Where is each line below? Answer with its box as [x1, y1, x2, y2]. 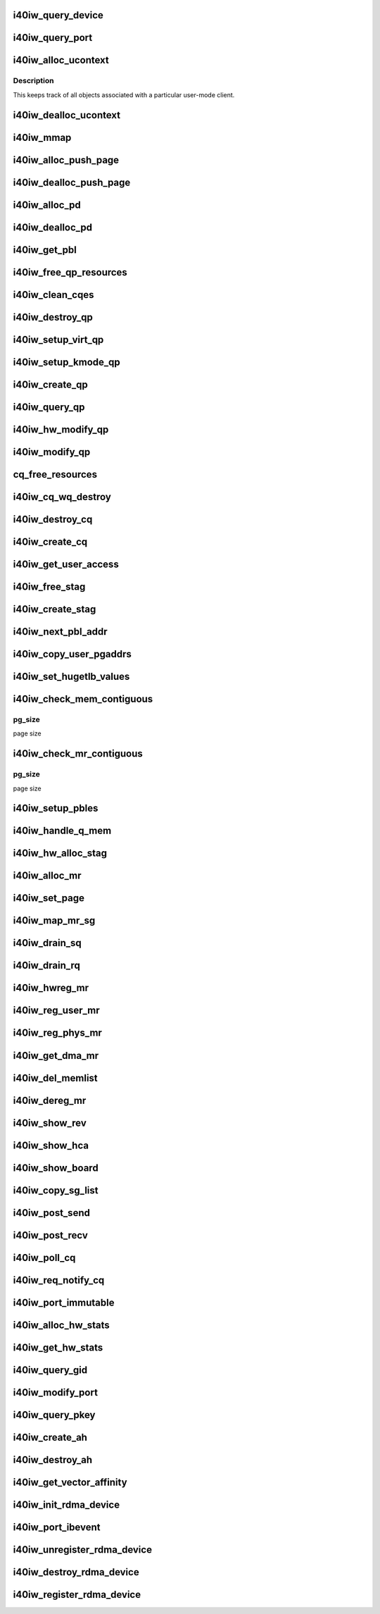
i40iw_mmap [13, 131, 72, 144]
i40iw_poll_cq [13, 1251, 76, 1264]
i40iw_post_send [13, 1207, 91, 1219]
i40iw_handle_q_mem [13, 825, 112, 837]
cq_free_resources [13, 468, 98, 480]
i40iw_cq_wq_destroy [13, 490, 112, 503]
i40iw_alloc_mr [13, 870, 82, 882]
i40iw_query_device [13, 9, 103, 21]
